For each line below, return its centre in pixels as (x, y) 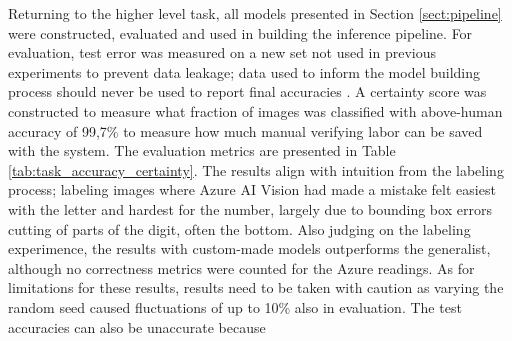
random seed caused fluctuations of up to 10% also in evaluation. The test (235, 306)
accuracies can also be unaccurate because (137, 326)
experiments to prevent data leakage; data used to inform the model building (244, 71)
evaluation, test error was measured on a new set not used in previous (222, 52)
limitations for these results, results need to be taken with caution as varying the (256, 287)
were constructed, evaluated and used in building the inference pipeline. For (240, 32)
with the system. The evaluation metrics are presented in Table (202, 150)
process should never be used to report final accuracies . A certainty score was (247, 91)
